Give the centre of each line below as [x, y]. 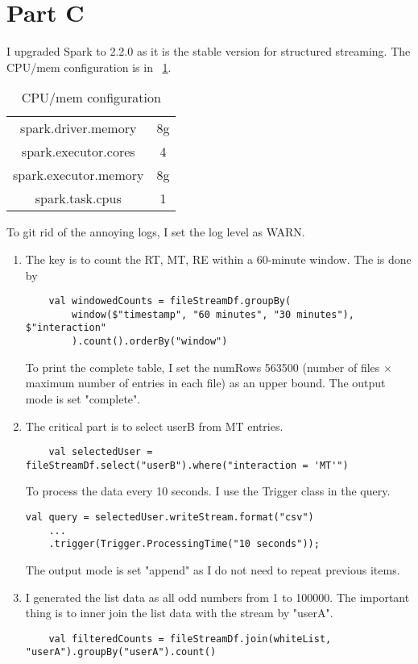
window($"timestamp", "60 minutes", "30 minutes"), [213, 314]
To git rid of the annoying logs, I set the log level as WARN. [156, 232]
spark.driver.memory [79, 128]
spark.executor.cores [78, 152]
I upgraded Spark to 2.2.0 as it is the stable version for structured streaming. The [209, 51]
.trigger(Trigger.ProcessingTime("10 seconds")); [184, 544]
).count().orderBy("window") [150, 342]
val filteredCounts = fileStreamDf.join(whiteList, [190, 639]
